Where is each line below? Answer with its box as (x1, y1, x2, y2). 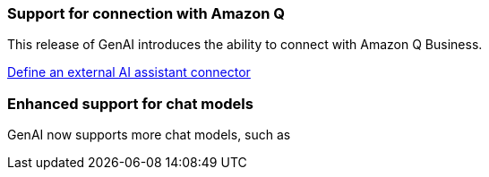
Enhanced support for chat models (7, 94, 253, 113)
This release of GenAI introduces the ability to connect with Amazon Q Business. (7, 37, 483, 53)
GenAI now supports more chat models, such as (7, 127, 291, 143)
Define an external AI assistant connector (7, 64, 251, 80)
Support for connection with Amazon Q (7, 4, 285, 22)
